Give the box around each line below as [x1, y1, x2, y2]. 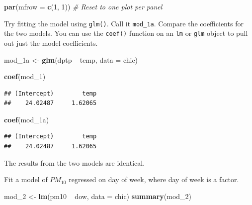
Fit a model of [4, 174, 48, 185]
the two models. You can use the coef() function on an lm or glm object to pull [4, 28, 248, 38]
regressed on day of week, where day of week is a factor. [69, 174, 239, 185]
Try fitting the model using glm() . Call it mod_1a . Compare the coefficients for [4, 18, 244, 28]
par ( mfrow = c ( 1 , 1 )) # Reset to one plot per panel [4, 1, 163, 11]
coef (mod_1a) [4, 114, 49, 124]
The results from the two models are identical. [4, 157, 145, 168]
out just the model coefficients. [4, 37, 98, 48]
